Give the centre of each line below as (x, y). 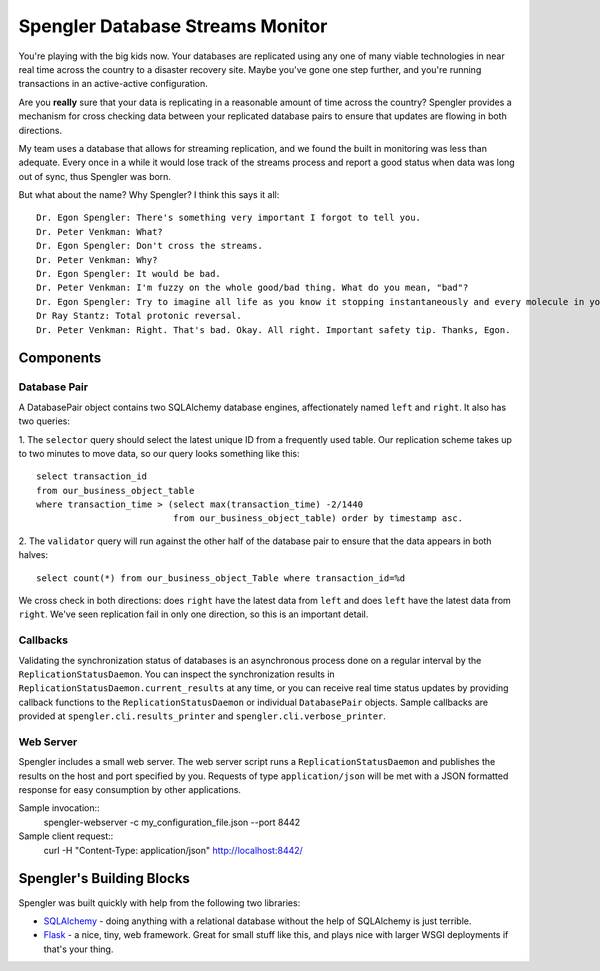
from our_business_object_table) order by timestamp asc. (318, 518)
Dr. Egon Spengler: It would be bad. (129, 274)
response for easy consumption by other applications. (130, 790)
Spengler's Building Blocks (104, 878)
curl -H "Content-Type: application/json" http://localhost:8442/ (173, 850)
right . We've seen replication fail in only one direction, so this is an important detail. (193, 614)
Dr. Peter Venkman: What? (100, 231)
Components (60, 358)
